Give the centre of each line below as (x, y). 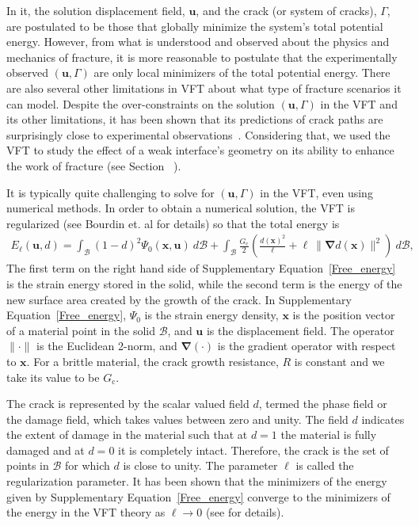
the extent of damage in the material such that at (127, 435)
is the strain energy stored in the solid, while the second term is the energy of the (204, 283)
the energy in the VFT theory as (86, 512)
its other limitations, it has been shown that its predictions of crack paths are (195, 119)
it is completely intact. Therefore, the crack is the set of (253, 450)
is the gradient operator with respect (307, 346)
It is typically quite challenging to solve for (110, 192)
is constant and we (339, 361)
